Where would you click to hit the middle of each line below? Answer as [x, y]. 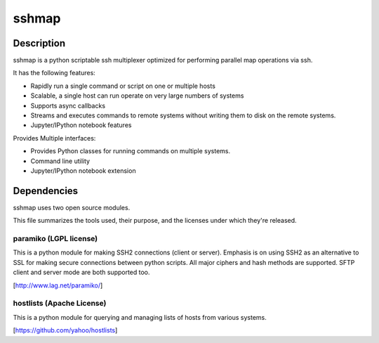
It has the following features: [54, 73]
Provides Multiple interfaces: [54, 138]
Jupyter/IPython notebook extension [83, 170]
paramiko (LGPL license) [55, 239]
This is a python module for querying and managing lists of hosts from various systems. [140, 317]
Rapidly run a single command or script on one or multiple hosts [123, 86]
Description [39, 43]
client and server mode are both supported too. [81, 272]
